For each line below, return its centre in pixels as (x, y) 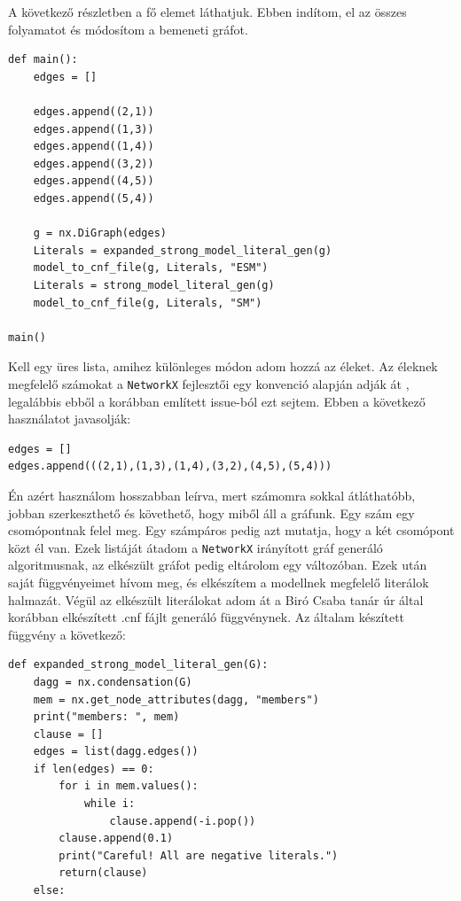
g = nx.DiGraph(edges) (100, 233)
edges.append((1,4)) (94, 147)
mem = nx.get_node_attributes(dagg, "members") (176, 699)
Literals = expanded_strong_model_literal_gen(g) (183, 250)
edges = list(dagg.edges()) (116, 752)
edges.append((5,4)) (94, 198)
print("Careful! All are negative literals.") (199, 855)
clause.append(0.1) (116, 839)
